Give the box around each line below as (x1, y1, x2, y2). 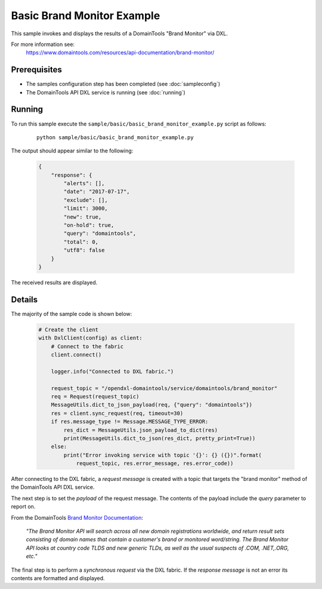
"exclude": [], (63, 197, 109, 203)
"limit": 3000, (63, 205, 109, 212)
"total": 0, (63, 238, 98, 245)
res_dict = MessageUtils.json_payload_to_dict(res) (63, 427, 218, 433)
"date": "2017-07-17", (63, 188, 131, 195)
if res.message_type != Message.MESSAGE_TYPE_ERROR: (51, 418, 209, 425)
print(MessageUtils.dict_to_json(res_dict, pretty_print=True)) (63, 435, 256, 441)
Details (11, 294, 38, 305)
